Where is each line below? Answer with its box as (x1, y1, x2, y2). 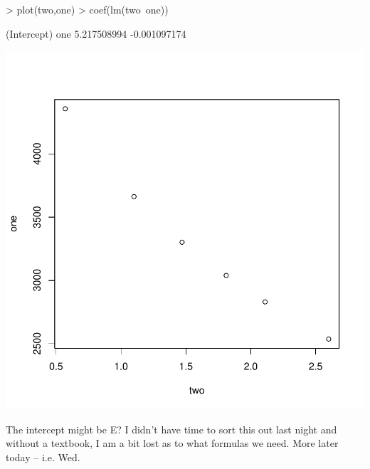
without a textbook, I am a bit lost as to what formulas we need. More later (6, 436, 339, 450)
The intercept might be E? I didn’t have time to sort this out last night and (6, 421, 337, 436)
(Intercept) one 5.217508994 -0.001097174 (6, 26, 186, 41)
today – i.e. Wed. (6, 449, 80, 464)
